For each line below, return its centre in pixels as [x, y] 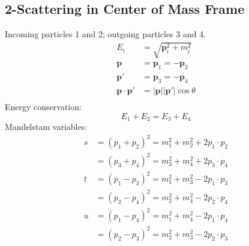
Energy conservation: [43, 107]
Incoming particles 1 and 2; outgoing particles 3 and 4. [106, 34]
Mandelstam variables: [46, 127]
